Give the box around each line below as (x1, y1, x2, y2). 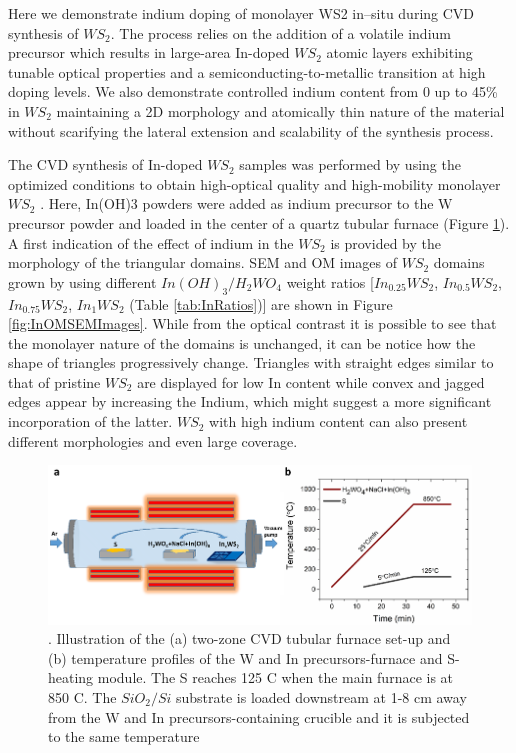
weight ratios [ (286, 271, 374, 292)
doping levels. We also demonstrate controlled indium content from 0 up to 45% (8, 81, 498, 102)
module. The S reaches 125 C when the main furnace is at (97, 667, 454, 688)
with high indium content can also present (209, 411, 468, 432)
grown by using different (8, 271, 157, 292)
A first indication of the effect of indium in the (8, 232, 294, 253)
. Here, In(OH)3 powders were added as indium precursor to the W (40, 193, 453, 214)
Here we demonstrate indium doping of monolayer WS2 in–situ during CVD (8, 3, 475, 23)
